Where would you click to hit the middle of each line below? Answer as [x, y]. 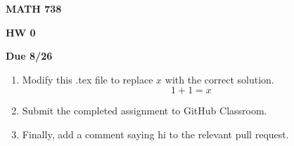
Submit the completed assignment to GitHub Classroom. [145, 111]
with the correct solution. [219, 79]
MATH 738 [34, 8]
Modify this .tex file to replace [88, 79]
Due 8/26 [29, 56]
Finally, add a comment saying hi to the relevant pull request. [155, 134]
